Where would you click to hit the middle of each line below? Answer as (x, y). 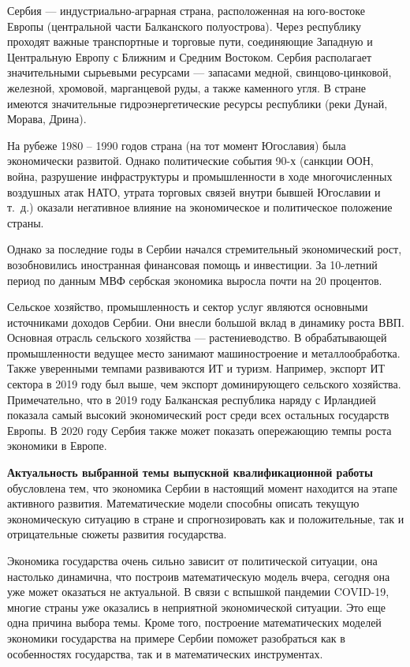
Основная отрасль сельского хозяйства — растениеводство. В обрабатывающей (197, 337)
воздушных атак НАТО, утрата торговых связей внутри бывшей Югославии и (194, 191)
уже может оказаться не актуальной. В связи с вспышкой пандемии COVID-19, (198, 592)
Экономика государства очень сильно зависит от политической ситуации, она (192, 560)
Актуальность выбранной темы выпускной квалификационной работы (190, 472)
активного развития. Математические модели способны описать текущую (183, 503)
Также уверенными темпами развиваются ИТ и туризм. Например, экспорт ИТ (196, 368)
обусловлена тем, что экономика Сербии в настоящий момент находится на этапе (202, 487)
